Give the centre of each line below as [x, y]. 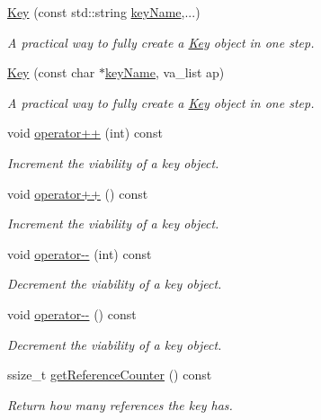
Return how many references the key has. [120, 404]
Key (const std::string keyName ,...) [104, 12]
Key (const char [51, 72]
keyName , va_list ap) [165, 72]
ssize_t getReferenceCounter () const [110, 375]
